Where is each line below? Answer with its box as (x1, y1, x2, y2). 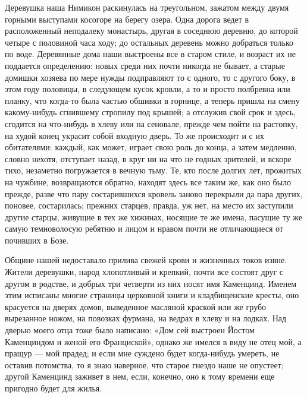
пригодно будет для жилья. (5, 382, 102, 394)
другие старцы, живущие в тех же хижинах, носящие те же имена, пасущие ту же (5, 210, 303, 223)
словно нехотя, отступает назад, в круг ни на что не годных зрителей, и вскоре (5, 152, 292, 165)
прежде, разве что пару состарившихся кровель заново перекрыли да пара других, (5, 187, 303, 200)
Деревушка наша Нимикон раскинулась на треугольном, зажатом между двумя (5, 1, 289, 13)
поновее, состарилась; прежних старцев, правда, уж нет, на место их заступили (5, 199, 293, 211)
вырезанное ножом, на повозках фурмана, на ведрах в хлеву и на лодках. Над (5, 312, 287, 324)
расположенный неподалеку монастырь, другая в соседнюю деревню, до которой (5, 24, 298, 37)
